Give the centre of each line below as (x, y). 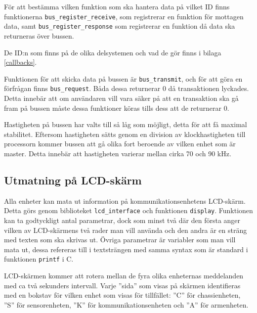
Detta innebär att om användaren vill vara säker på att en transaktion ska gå (121, 98)
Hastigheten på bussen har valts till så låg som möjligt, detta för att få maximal (126, 124)
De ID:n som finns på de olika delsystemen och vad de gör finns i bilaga (113, 52)
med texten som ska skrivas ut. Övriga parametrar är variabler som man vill (120, 240)
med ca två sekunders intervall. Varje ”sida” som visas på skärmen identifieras (122, 285)
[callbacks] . (21, 62)
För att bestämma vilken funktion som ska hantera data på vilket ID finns (117, 6)
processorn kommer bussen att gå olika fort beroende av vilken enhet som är (120, 144)
